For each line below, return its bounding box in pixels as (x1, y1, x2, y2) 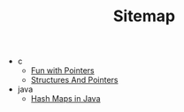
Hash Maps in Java (30, 93, 101, 104)
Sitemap (112, 6, 176, 26)
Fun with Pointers (30, 65, 95, 76)
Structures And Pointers (30, 75, 119, 86)
